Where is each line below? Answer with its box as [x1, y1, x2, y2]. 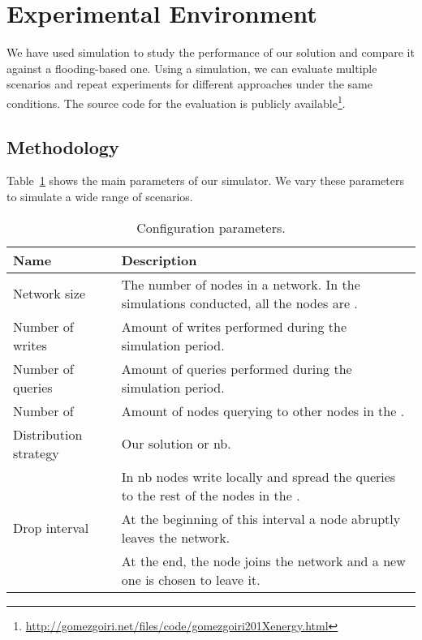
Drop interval [13, 518, 89, 538]
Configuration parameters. [136, 217, 286, 237]
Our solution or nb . [121, 434, 231, 453]
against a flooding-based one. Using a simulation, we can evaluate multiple [6, 59, 377, 76]
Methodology [6, 134, 119, 159]
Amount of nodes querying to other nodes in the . [121, 401, 405, 420]
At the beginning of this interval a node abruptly [121, 509, 401, 528]
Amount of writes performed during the [121, 316, 347, 336]
